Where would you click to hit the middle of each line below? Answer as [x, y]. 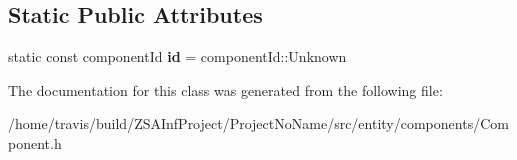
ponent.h [35, 142]
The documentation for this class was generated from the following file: [225, 89]
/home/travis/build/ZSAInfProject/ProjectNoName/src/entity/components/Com [258, 123]
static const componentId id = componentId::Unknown [177, 56]
